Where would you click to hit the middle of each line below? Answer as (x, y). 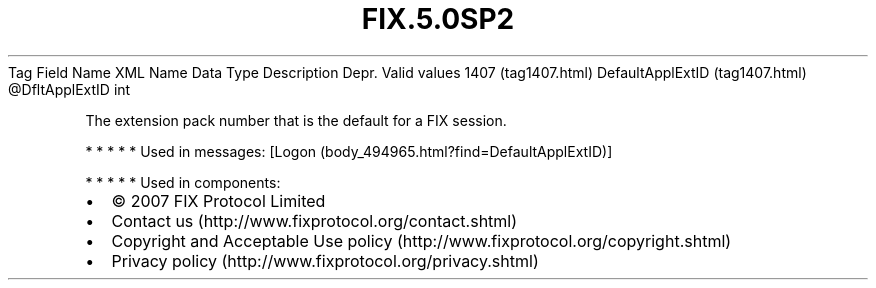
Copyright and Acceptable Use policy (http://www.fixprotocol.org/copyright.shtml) (421, 240)
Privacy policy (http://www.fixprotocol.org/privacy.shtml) (325, 260)
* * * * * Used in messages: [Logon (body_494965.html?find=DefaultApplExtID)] (349, 151)
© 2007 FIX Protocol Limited (218, 200)
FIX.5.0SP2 (438, 19)
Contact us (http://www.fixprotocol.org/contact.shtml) (314, 220)
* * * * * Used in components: (183, 182)
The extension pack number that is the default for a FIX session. (296, 120)
